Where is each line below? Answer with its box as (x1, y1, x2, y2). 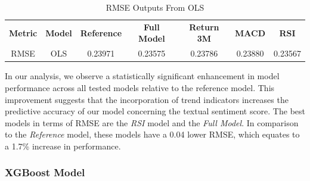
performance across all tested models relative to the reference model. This (5, 81, 275, 93)
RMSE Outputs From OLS (106, 1, 204, 13)
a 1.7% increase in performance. (5, 139, 121, 152)
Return (189, 20, 219, 33)
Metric (9, 26, 38, 39)
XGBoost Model (5, 165, 85, 180)
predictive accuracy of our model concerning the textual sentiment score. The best (5, 105, 305, 117)
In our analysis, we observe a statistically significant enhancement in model (5, 70, 280, 82)
